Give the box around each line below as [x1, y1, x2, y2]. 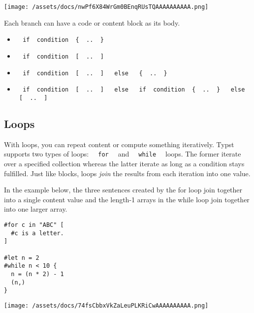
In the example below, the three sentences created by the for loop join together [4, 185, 243, 195]
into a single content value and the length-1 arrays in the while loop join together [4, 194, 250, 204]
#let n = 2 [4, 254, 39, 261]
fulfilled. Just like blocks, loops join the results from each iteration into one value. [4, 168, 251, 178]
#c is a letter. [11, 229, 64, 237]
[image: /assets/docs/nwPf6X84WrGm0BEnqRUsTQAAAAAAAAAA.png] [4, 3, 209, 10]
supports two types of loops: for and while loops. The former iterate [4, 149, 241, 159]
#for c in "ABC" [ [4, 221, 64, 228]
